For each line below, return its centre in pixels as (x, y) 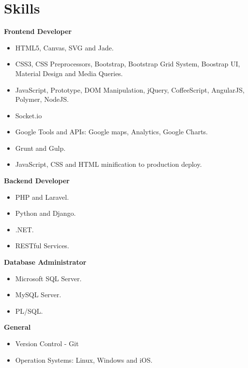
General (17, 327)
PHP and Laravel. (42, 197)
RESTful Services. (42, 246)
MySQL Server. (38, 295)
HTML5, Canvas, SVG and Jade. (64, 47)
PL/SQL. (29, 311)
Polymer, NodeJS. (42, 99)
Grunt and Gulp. (40, 148)
